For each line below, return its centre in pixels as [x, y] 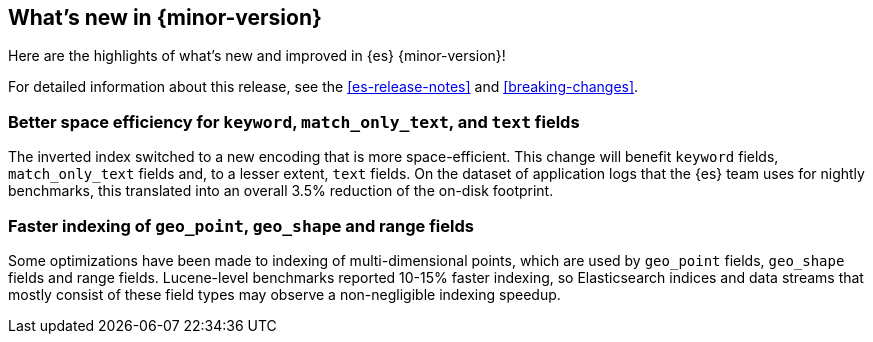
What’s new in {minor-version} [165, 17]
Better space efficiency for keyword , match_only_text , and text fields [294, 121]
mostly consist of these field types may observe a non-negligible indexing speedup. [284, 294]
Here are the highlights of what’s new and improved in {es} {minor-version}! [257, 56]
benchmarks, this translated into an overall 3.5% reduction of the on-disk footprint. [281, 191]
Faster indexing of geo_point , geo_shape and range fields [241, 225]
